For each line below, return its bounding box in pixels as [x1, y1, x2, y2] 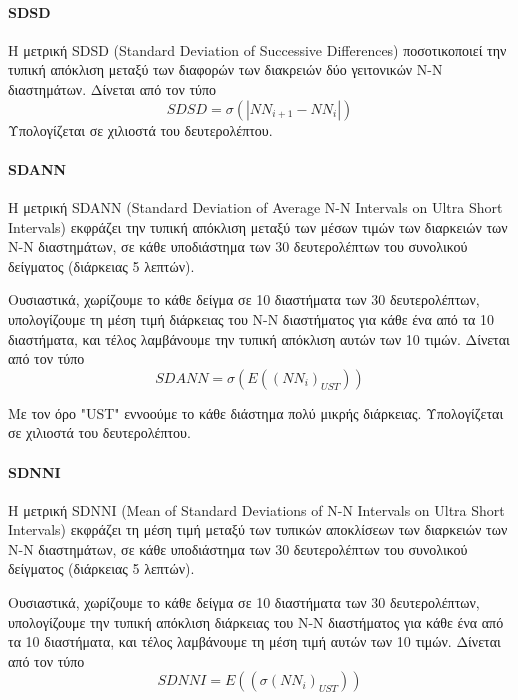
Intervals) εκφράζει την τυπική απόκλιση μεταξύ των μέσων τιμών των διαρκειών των [8, 216, 508, 237]
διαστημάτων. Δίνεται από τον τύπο [8, 78, 217, 99]
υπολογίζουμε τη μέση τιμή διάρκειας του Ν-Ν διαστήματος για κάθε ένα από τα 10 [8, 308, 495, 329]
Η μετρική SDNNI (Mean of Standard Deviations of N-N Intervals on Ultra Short [8, 499, 505, 520]
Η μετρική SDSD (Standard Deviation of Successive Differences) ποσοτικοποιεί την [8, 39, 507, 60]
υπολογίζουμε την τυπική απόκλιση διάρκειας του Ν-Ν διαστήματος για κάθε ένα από [8, 611, 504, 632]
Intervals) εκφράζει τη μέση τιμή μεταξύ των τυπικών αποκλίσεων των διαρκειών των [8, 519, 508, 540]
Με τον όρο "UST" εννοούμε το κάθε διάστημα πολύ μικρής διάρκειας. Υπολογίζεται [8, 402, 504, 423]
